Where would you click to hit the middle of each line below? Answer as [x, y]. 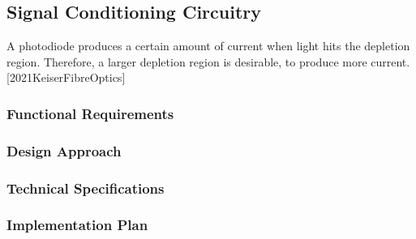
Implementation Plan [77, 225]
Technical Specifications [86, 188]
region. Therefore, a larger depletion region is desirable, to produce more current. [208, 61]
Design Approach [64, 150]
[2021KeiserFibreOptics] [66, 77]
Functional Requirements [90, 113]
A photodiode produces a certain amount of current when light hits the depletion [208, 46]
